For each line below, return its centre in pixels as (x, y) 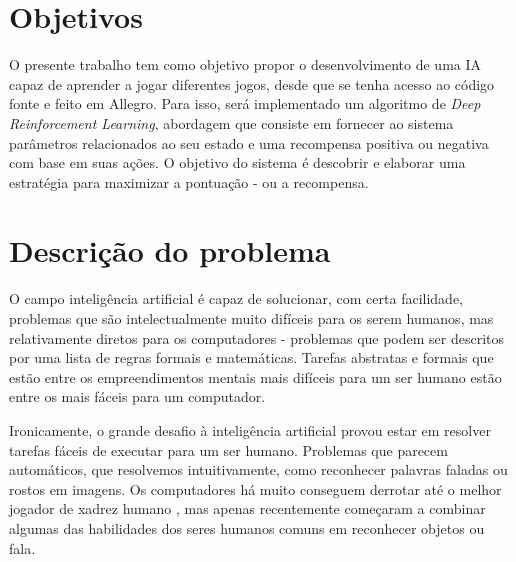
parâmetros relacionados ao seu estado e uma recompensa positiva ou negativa (249, 142)
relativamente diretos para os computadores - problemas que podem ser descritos (257, 337)
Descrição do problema (170, 250)
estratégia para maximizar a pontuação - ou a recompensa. (189, 181)
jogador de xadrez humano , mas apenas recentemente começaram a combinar (247, 508)
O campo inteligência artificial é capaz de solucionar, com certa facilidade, (236, 298)
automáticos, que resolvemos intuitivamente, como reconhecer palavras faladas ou (258, 469)
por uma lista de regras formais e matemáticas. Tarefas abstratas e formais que (251, 357)
